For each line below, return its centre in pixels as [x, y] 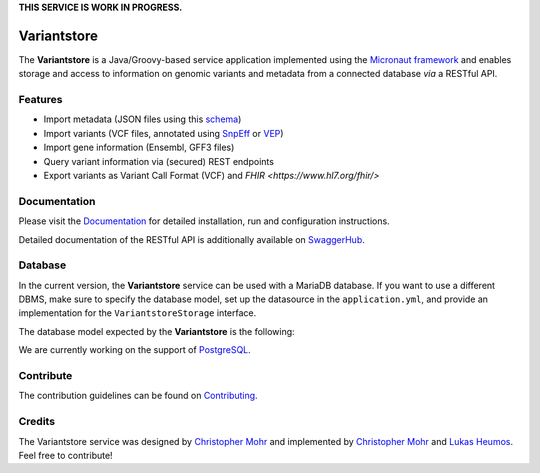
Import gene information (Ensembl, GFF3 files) [139, 147]
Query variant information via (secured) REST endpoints [159, 161]
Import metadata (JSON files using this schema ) [142, 119]
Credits [36, 422]
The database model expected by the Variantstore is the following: [156, 331]
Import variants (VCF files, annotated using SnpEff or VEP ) [163, 133]
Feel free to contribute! [66, 455]
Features [40, 100]
